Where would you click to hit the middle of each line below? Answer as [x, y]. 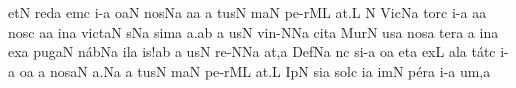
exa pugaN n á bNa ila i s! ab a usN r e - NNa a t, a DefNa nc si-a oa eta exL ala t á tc [252, 51]
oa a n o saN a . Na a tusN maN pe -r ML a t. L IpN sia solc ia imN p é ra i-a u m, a [255, 70]
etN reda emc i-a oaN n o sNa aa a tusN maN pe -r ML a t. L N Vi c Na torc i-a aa [247, 12]
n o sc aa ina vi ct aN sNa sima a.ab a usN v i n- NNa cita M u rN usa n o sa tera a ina [253, 31]
